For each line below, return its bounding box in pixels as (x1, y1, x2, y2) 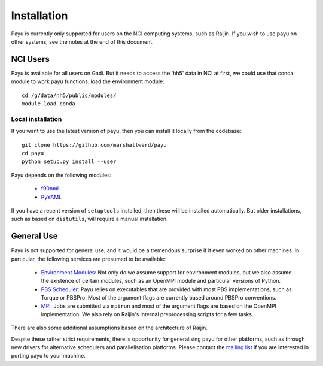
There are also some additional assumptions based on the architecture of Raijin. (11, 324, 208, 332)
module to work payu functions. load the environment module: (11, 78, 164, 85)
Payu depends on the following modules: (11, 171, 112, 179)
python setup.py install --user (22, 158, 117, 165)
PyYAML (41, 193, 62, 201)
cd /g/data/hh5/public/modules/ (22, 92, 117, 99)
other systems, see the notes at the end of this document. (11, 38, 154, 45)
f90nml (41, 185, 59, 192)
